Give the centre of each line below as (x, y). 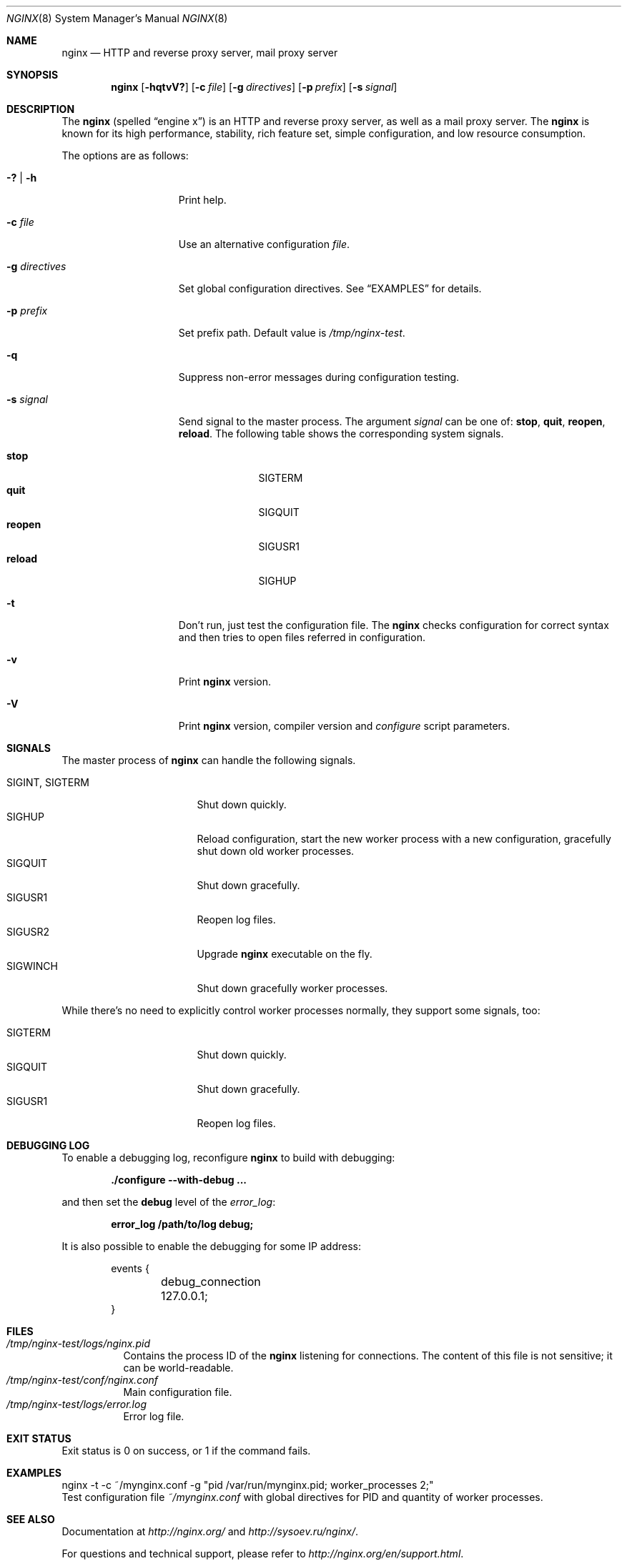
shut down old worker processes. (276, 851)
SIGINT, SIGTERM (48, 782)
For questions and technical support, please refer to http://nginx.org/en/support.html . (263, 1553)
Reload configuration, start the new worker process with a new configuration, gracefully (404, 839)
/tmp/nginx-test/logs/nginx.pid (78, 1343)
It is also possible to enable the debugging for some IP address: (211, 1246)
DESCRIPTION (41, 109)
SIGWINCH (32, 966)
